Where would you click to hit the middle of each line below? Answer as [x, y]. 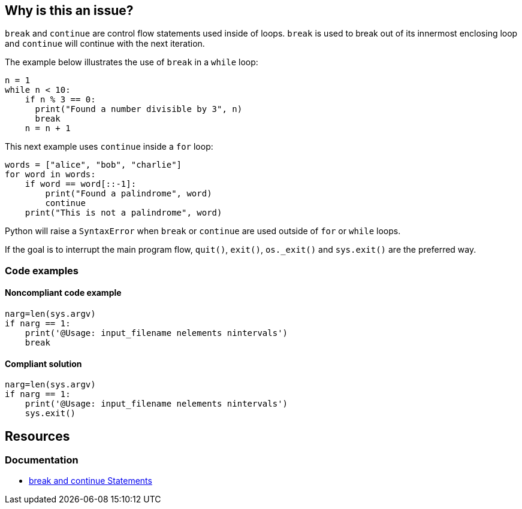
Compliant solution [43, 363]
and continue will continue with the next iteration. [105, 44]
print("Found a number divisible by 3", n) [139, 109]
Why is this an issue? [69, 10]
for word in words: [50, 175]
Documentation [42, 460]
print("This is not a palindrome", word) [123, 213]
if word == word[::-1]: [81, 184]
